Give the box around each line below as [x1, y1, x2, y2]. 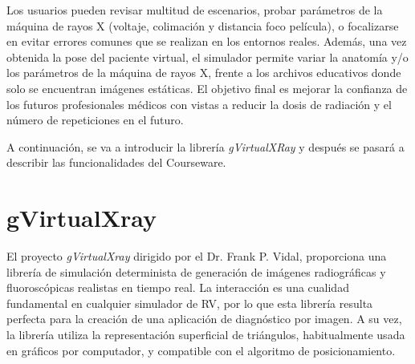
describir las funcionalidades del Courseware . [6, 154, 226, 171]
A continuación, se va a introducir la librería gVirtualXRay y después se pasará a [6, 138, 405, 155]
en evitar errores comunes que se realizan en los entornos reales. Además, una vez [6, 33, 407, 50]
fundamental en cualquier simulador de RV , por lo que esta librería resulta [6, 294, 373, 311]
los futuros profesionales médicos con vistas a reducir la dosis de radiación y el [6, 95, 392, 112]
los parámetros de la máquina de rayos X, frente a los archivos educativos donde [6, 64, 401, 81]
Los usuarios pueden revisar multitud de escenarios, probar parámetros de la [6, 2, 383, 18]
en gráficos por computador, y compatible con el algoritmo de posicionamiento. [6, 342, 396, 358]
